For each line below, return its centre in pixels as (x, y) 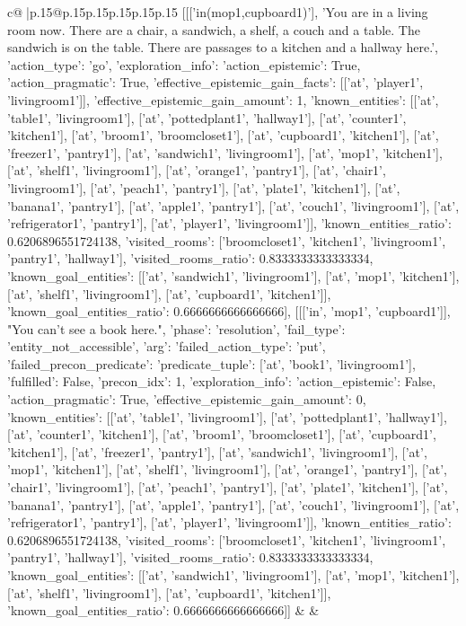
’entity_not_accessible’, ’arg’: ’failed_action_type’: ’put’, (167, 346)
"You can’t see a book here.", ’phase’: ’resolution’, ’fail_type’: (176, 328)
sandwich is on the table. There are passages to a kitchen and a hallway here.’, (223, 47)
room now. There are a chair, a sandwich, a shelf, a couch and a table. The (214, 29)
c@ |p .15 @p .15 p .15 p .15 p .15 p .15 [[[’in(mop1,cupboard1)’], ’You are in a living (218, 12)
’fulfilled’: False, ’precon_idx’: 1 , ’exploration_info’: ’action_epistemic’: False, (222, 381)
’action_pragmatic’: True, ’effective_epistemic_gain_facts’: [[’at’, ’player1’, (215, 82)
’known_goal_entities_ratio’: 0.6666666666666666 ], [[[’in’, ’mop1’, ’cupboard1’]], (229, 311)
